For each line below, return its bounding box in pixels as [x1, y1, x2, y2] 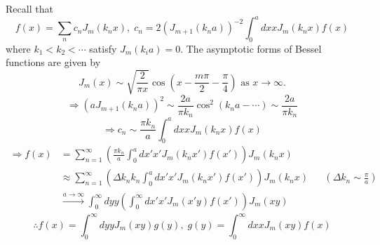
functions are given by [6, 55, 101, 69]
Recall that [6, 1, 53, 15]
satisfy [89, 41, 117, 55]
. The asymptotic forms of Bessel [180, 41, 322, 55]
